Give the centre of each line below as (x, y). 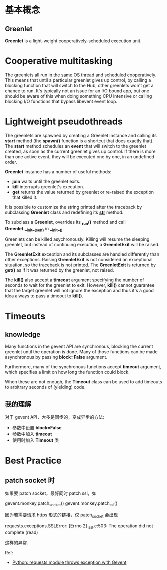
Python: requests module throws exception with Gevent (69, 562)
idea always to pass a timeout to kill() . (44, 296)
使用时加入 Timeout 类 (36, 440)
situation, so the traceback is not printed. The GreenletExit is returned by (81, 265)
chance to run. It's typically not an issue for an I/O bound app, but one (77, 91)
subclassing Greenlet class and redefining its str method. (64, 212)
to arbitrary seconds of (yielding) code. (45, 387)
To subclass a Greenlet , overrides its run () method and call (65, 223)
